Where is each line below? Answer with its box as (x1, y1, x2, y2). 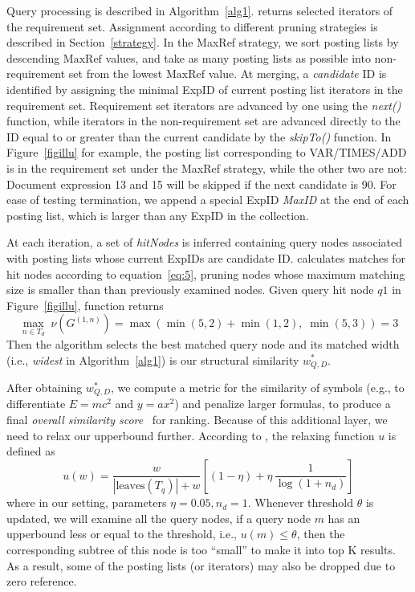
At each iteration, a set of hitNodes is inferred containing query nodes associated (6, 234, 403, 251)
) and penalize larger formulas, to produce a (174, 395, 391, 412)
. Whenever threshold (247, 494, 354, 511)
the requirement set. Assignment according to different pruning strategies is (6, 18, 378, 35)
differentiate (6, 395, 66, 412)
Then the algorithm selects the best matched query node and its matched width (6, 335, 400, 352)
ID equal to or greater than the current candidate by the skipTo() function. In (6, 128, 392, 145)
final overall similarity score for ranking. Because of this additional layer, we (6, 411, 388, 427)
